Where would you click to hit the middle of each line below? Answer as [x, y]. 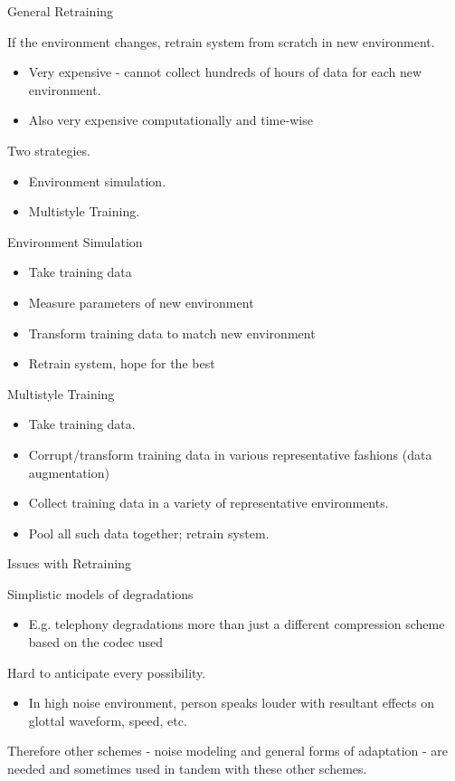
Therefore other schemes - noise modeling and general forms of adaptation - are [228, 751]
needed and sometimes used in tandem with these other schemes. [187, 769]
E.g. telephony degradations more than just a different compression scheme [237, 624]
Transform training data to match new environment [172, 333]
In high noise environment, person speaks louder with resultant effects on [232, 703]
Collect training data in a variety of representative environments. [209, 503]
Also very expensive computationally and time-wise [171, 120]
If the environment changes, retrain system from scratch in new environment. [221, 41]
